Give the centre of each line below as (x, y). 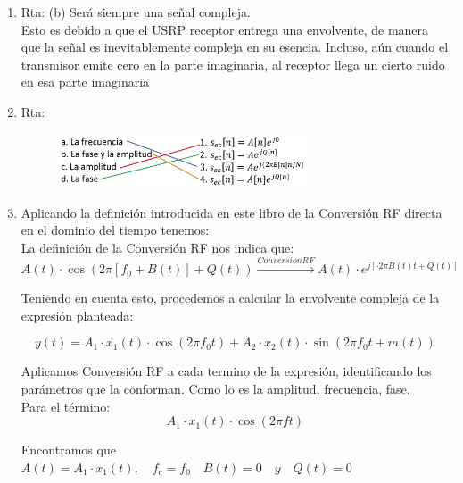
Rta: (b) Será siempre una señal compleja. (136, 12)
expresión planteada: (77, 315)
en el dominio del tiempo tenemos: (115, 230)
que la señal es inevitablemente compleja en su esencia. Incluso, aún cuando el (235, 47)
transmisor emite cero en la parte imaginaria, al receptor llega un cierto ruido (233, 64)
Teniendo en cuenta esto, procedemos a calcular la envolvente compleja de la (230, 298)
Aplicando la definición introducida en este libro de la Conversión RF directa (231, 212)
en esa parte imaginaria (85, 82)
